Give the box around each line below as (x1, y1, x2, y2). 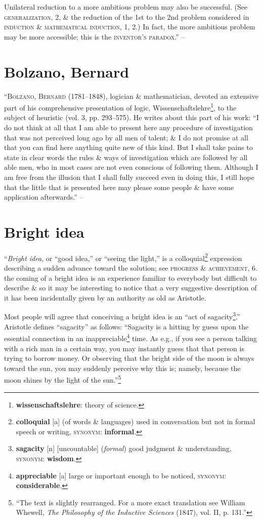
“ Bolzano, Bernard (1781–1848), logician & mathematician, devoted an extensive (4, 90, 258, 101)
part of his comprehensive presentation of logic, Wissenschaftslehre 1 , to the (4, 101, 237, 113)
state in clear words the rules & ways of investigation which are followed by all (4, 152, 248, 162)
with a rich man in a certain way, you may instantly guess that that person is (4, 343, 244, 353)
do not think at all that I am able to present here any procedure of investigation (4, 122, 253, 132)
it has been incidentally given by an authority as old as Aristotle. (4, 292, 206, 303)
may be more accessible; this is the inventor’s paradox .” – (4, 31, 185, 42)
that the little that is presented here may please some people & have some (4, 181, 234, 192)
